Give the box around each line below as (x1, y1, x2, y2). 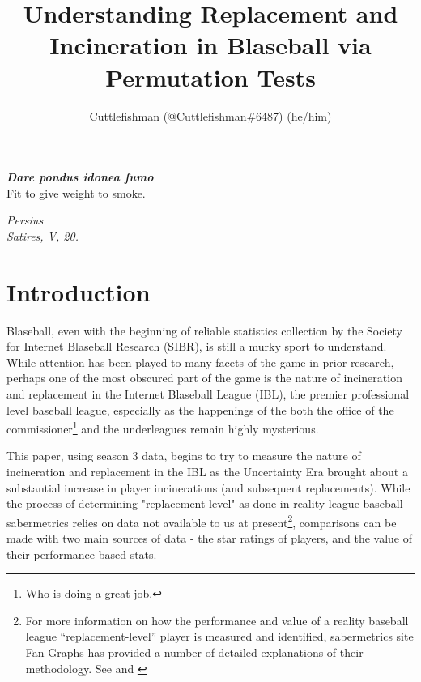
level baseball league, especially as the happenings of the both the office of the (6, 401, 394, 418)
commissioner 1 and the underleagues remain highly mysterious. (6, 418, 319, 437)
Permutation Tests (105, 60, 316, 93)
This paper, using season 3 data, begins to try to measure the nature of (6, 447, 361, 464)
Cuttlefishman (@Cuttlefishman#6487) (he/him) (89, 107, 332, 124)
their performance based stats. (6, 545, 157, 562)
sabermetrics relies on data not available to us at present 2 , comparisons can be (6, 511, 397, 531)
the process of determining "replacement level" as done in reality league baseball (6, 495, 403, 512)
